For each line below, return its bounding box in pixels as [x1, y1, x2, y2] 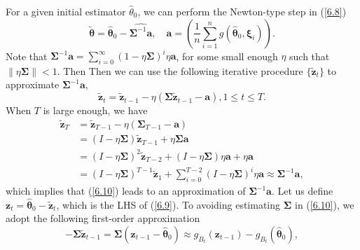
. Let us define [271, 183, 333, 198]
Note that [6, 48, 48, 63]
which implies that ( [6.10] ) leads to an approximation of [6, 183, 246, 198]
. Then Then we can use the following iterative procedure [57, 63, 303, 78]
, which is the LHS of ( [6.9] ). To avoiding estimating [56, 197, 281, 211]
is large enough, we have [43, 103, 148, 118]
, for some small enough [176, 48, 278, 63]
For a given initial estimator [6, 4, 126, 18]
